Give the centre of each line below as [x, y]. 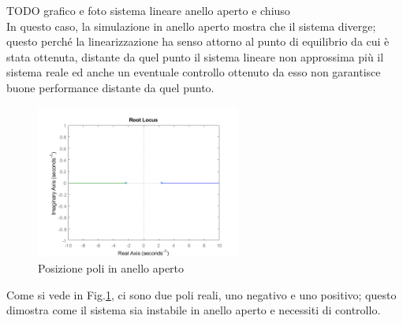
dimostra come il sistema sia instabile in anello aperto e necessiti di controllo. [194, 310]
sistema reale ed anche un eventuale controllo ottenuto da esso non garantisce [194, 72]
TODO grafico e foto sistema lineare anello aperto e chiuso [148, 10]
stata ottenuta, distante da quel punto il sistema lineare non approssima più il [195, 56]
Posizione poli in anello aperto [111, 267]
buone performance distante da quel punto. [110, 87]
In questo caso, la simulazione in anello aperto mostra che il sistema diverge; [191, 26]
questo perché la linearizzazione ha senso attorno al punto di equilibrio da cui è [198, 41]
